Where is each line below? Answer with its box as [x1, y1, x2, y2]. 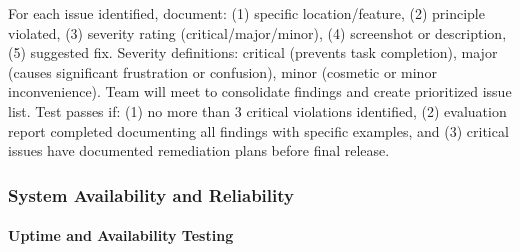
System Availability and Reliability [8, 182, 294, 207]
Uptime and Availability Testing [8, 225, 234, 246]
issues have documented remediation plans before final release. [8, 140, 390, 161]
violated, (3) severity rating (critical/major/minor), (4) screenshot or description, [8, 22, 507, 43]
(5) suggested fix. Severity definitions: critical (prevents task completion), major [8, 42, 498, 63]
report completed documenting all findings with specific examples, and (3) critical [8, 120, 509, 141]
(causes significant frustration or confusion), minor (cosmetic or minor [8, 61, 437, 82]
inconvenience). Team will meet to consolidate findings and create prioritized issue [8, 81, 512, 102]
